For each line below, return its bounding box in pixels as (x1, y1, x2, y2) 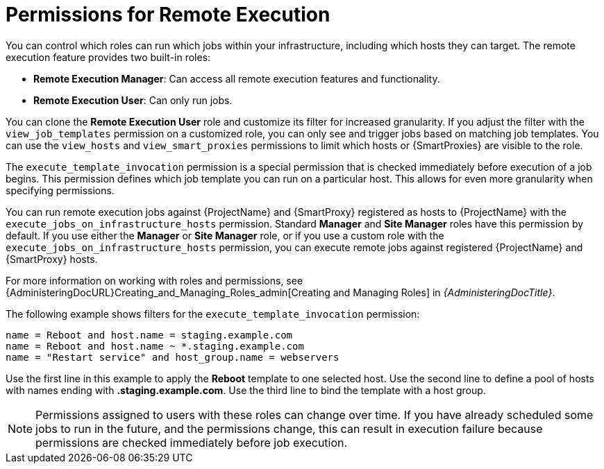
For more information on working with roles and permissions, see (6, 274, 303, 287)
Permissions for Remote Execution (6, 3, 330, 26)
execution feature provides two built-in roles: (6, 51, 211, 63)
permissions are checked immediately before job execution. (35, 435, 348, 450)
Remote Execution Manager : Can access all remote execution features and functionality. (33, 72, 440, 85)
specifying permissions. (6, 184, 115, 196)
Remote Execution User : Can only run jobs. (33, 94, 233, 106)
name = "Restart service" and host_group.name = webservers (6, 351, 339, 363)
